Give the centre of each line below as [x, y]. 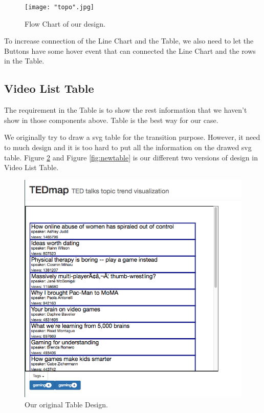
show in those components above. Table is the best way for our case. [111, 120]
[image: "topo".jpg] [60, 7]
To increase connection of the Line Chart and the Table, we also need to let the [129, 41]
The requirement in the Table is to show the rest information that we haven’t [126, 110]
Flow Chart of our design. [65, 23]
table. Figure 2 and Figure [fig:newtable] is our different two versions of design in [131, 157]
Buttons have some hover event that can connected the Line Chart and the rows [130, 50]
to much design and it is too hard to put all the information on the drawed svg [128, 147]
